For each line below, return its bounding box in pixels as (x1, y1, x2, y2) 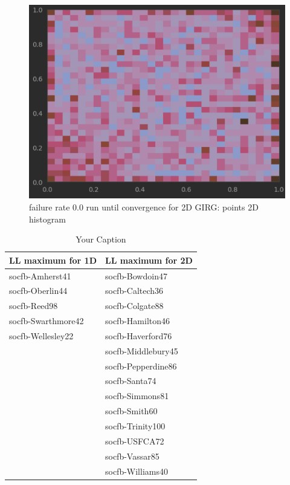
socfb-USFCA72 (105, 434, 164, 447)
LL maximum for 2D (105, 253, 193, 266)
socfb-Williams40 (105, 464, 168, 477)
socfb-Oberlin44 (9, 284, 68, 297)
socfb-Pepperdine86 (105, 359, 177, 372)
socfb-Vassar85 (105, 449, 159, 462)
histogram (29, 212, 66, 225)
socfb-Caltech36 (105, 284, 164, 297)
